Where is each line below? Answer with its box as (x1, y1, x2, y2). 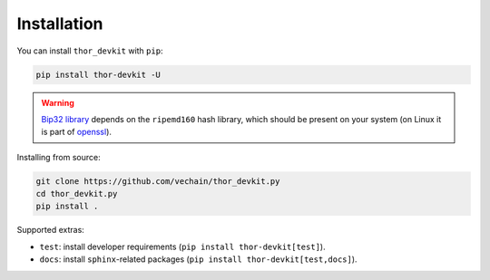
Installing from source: (16, 151, 102, 162)
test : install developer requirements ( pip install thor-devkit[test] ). (39, 241, 326, 252)
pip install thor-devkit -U (35, 69, 161, 80)
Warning (41, 97, 74, 108)
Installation (16, 14, 103, 34)
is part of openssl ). (41, 127, 113, 138)
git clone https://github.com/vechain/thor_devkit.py (35, 176, 280, 186)
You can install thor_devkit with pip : (16, 45, 163, 56)
